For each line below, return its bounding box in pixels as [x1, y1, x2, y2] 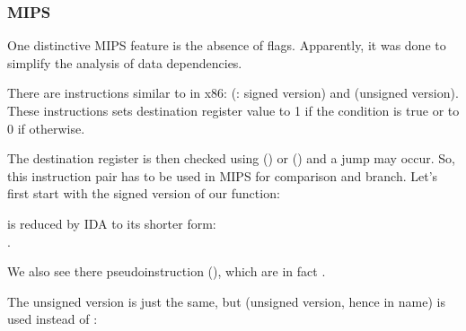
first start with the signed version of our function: [7, 184, 280, 203]
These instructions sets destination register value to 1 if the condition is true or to [7, 101, 460, 119]
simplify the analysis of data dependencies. [7, 53, 242, 72]
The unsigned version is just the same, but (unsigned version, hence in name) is [7, 292, 445, 310]
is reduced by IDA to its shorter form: [7, 213, 216, 232]
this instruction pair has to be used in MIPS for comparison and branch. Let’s [7, 166, 438, 185]
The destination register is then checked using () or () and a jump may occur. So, [7, 149, 455, 168]
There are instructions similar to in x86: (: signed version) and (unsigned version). [7, 83, 459, 102]
